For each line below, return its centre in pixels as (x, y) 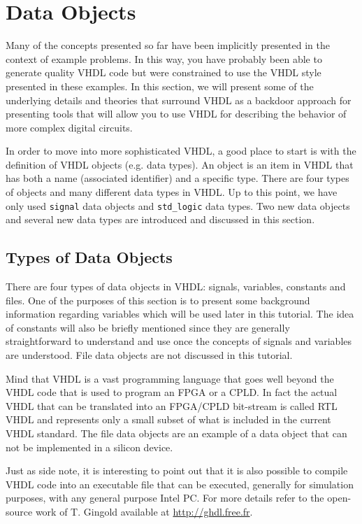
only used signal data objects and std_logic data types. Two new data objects (178, 205)
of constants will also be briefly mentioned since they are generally (148, 327)
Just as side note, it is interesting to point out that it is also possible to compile (177, 470)
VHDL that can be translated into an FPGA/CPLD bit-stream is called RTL (172, 405)
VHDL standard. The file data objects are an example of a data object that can (176, 433)
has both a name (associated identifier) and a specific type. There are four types (178, 178)
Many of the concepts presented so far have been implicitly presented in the (168, 45)
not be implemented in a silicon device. (89, 447)
